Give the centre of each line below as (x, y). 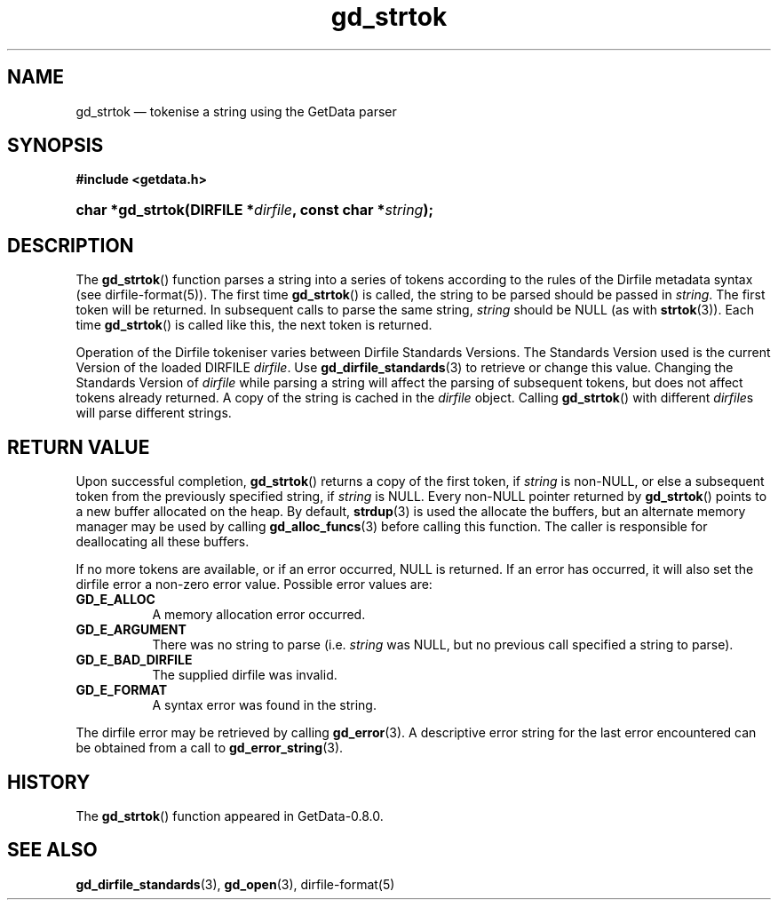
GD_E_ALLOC (115, 600)
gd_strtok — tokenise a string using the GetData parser (236, 111)
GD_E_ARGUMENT (131, 630)
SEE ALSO (52, 850)
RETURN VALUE (79, 447)
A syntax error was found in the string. (264, 705)
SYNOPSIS (56, 146)
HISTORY (49, 782)
